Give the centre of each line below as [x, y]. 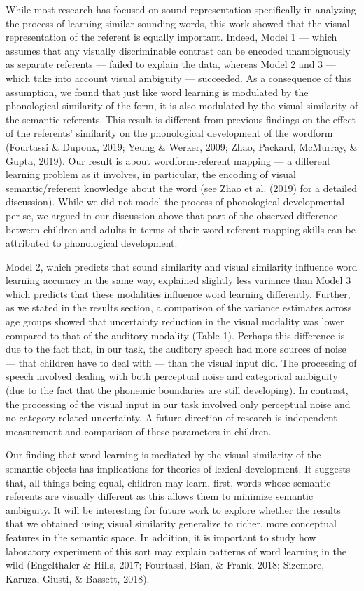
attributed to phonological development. [92, 243]
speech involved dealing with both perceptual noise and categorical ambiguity [172, 376]
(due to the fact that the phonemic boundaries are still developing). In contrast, [177, 390]
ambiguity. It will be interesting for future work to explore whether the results [173, 509]
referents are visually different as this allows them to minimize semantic [160, 496]
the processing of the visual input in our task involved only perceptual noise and [178, 403]
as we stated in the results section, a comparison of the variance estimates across [179, 307]
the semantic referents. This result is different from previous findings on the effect [181, 119]
